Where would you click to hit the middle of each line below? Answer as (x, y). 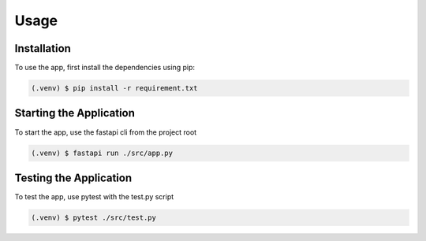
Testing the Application (73, 178)
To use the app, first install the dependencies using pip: (105, 68)
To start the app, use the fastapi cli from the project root (106, 132)
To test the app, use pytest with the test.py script (94, 197)
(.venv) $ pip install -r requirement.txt (114, 88)
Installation (43, 48)
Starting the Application (75, 113)
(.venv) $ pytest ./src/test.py (94, 218)
